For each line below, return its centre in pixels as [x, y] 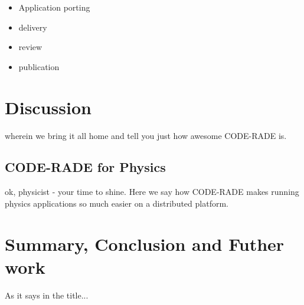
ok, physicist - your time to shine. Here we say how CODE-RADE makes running [152, 192]
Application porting [54, 7]
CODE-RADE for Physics [85, 167]
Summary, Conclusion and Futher [145, 243]
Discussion [48, 107]
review [30, 47]
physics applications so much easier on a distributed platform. [117, 203]
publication [39, 66]
